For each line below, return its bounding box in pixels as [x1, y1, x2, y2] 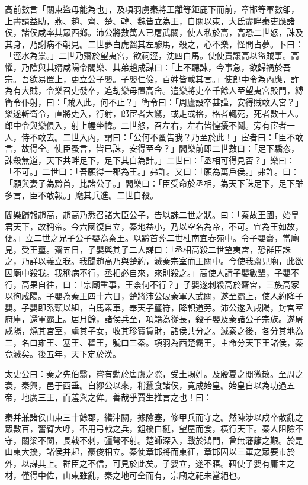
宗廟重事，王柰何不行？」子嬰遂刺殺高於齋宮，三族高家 [83, 278, 299, 290]
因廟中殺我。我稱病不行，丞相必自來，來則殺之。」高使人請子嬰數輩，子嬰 [5, 266, 291, 279]
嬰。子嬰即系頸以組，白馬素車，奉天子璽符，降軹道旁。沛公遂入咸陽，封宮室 [5, 301, 303, 313]
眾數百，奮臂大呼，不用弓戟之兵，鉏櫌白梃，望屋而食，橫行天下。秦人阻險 [5, 422, 295, 435]
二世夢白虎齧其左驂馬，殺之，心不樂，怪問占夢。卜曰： [87, 37, 303, 50]
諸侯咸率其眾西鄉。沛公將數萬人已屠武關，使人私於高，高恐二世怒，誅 [21, 26, 295, 38]
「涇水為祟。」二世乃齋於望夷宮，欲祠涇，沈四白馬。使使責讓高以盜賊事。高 [5, 49, 299, 62]
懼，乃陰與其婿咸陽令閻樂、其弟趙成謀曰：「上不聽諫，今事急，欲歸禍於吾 [5, 60, 291, 73]
